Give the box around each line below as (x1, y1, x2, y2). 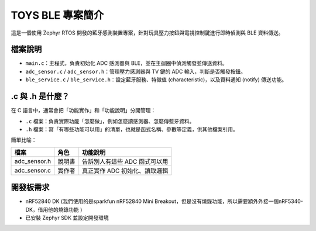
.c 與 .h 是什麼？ (11, 91, 70, 102)
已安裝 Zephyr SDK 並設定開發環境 (25, 214, 109, 221)
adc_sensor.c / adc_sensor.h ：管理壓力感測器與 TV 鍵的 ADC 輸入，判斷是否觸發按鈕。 (25, 68, 246, 75)
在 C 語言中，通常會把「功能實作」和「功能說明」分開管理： (11, 107, 156, 114)
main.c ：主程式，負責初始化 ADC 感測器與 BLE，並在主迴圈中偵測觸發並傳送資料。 (25, 60, 228, 67)
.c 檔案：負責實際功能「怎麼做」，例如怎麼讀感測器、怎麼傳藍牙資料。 (25, 118, 195, 125)
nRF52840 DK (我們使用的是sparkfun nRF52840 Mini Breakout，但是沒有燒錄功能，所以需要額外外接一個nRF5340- (25, 198, 304, 205)
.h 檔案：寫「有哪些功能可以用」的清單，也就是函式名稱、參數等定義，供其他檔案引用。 (25, 126, 238, 133)
